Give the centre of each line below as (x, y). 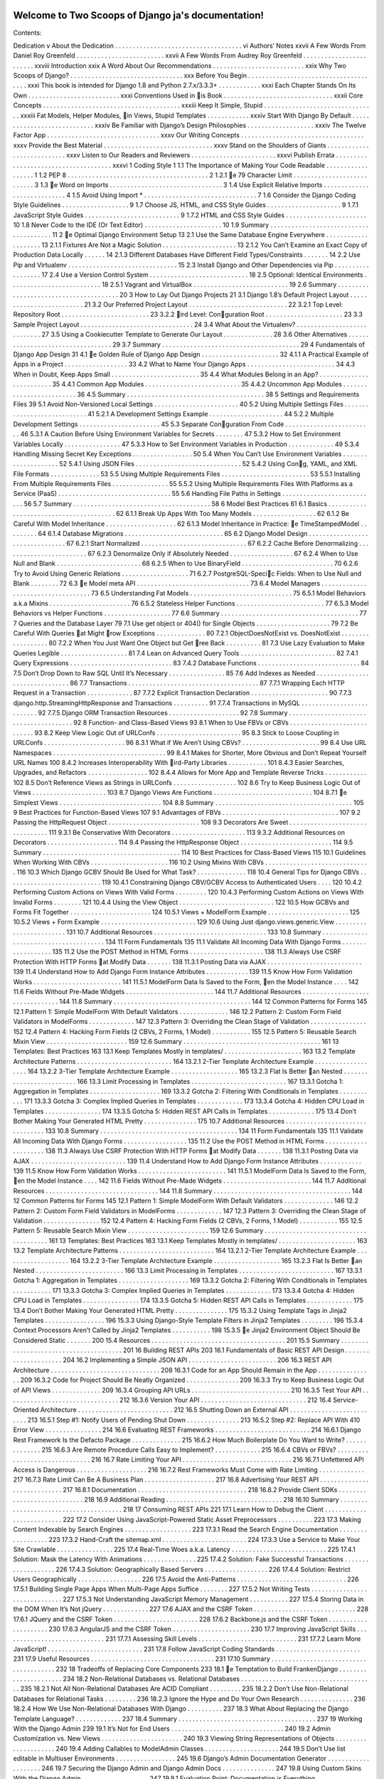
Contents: (27, 33)
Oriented (26, 1410)
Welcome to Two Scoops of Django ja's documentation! (139, 15)
